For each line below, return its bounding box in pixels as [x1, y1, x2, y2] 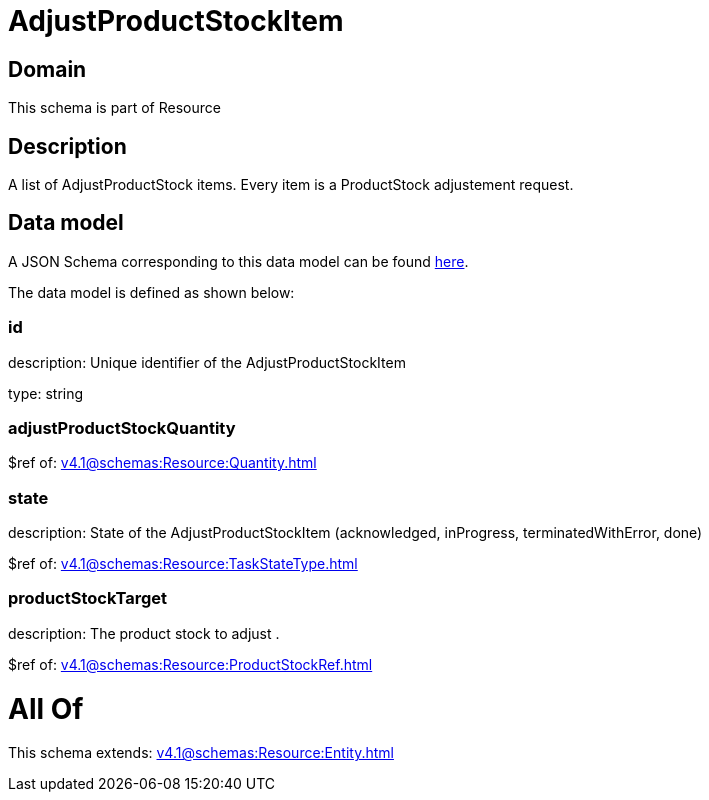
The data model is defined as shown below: [8, 283, 295, 301]
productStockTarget [8, 588, 168, 609]
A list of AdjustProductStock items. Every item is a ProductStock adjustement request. [8, 176, 574, 194]
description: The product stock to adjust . [8, 624, 280, 642]
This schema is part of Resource [8, 99, 221, 117]
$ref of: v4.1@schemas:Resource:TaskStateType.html [8, 555, 358, 573]
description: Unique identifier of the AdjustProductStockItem [8, 353, 406, 371]
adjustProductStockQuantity [8, 417, 236, 438]
